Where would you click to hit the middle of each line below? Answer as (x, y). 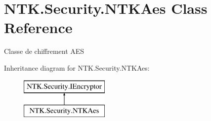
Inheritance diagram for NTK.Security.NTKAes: (77, 67)
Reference (38, 27)
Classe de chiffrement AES (44, 51)
